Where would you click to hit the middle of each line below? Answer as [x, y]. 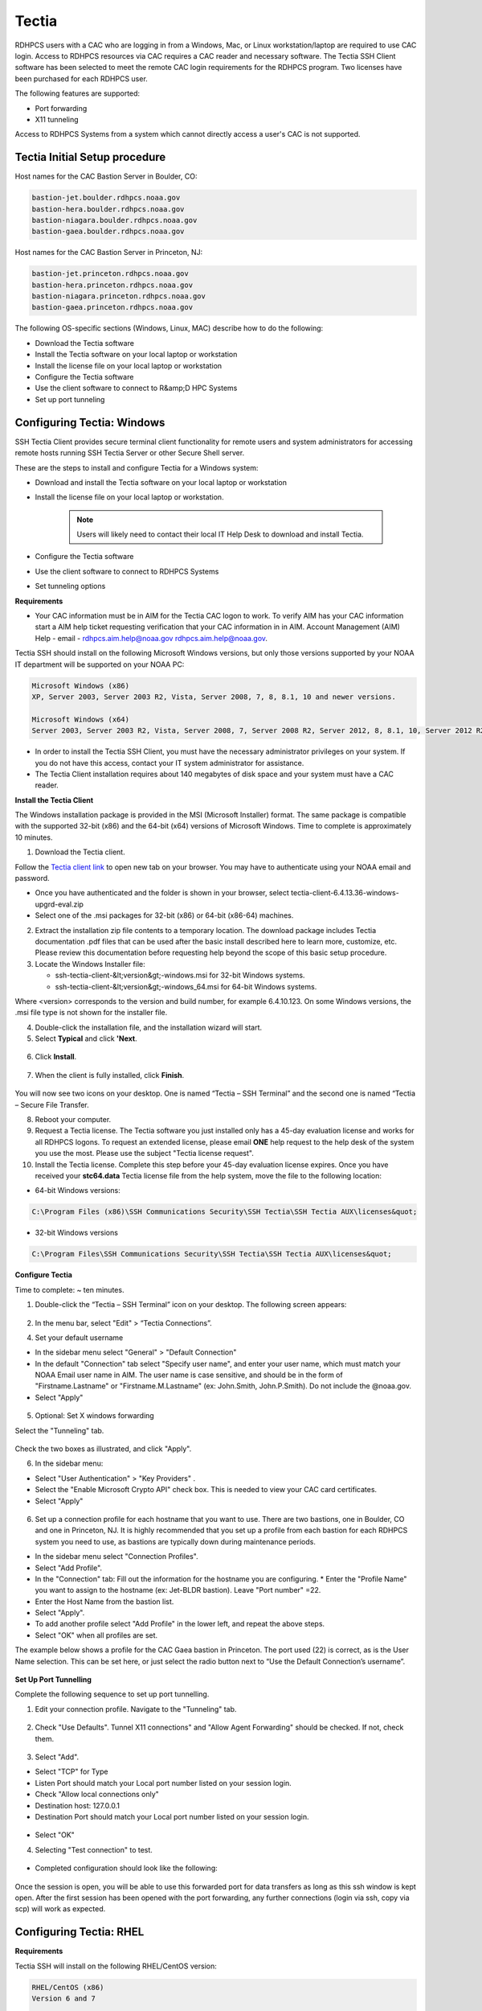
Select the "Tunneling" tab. [59, 1430]
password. [32, 878]
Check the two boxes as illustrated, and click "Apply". [103, 1449]
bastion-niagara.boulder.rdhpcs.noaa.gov [114, 220]
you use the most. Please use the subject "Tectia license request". [145, 1154]
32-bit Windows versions [76, 1233]
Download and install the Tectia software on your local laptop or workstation [161, 482]
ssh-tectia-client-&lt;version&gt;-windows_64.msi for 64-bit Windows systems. [186, 986]
